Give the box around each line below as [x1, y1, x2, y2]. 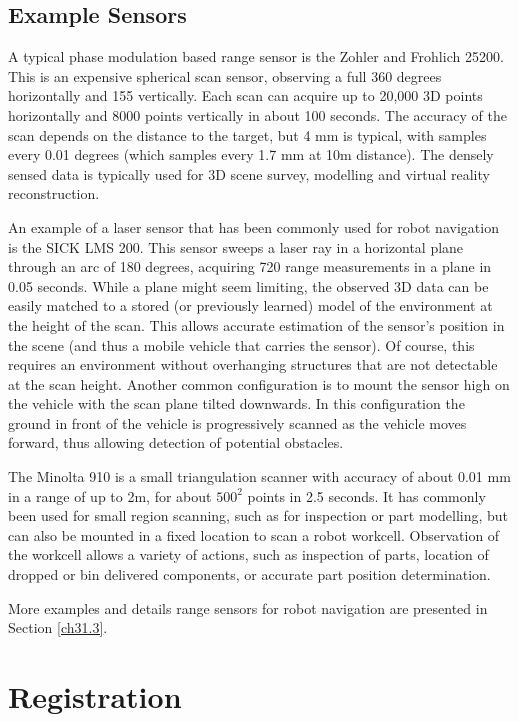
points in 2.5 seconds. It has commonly [247, 485, 486, 506]
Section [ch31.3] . [8, 617, 108, 638]
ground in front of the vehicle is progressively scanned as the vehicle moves [8, 412, 467, 433]
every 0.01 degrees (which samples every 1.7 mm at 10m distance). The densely [8, 144, 494, 165]
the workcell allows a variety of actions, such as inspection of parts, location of [8, 544, 489, 565]
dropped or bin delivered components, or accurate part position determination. [8, 564, 491, 585]
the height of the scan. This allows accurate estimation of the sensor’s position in [8, 314, 505, 335]
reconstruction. [8, 183, 100, 204]
